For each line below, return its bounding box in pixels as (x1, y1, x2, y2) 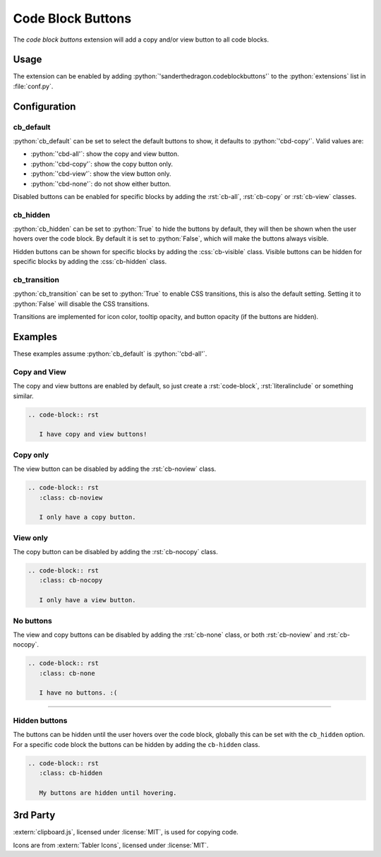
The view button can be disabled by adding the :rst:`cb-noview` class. (13, 465, 217, 473)
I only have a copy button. (39, 513, 137, 522)
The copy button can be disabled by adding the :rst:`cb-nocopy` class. (13, 548, 218, 556)
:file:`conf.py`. (13, 82, 54, 90)
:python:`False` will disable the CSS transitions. (13, 299, 150, 308)
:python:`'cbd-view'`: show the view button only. (30, 169, 171, 178)
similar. (13, 392, 35, 400)
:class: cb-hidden (39, 769, 103, 777)
